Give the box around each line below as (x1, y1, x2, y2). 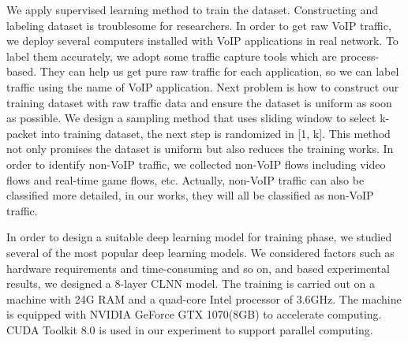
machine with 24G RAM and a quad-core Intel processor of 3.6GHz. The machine (6, 290, 402, 307)
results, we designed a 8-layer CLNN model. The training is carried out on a (6, 275, 375, 292)
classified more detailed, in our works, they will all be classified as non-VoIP (6, 187, 374, 203)
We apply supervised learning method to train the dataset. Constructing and (6, 2, 379, 17)
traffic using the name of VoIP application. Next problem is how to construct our (6, 78, 399, 95)
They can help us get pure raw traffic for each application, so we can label (39, 63, 399, 80)
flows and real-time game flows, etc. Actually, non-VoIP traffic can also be (6, 171, 365, 188)
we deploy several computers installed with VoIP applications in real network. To (6, 32, 399, 49)
